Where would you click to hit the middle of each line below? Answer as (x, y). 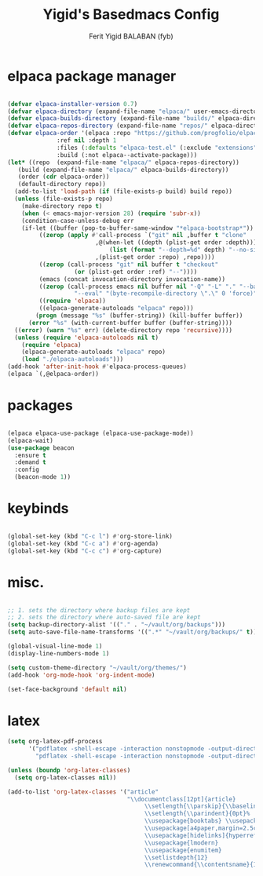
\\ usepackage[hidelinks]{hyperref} (202, 835)
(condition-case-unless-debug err (78, 221)
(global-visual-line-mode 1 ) (55, 646)
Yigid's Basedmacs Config (131, 15)
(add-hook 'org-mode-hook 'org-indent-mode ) (81, 675)
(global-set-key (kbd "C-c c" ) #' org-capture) (85, 551)
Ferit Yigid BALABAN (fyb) (131, 36)
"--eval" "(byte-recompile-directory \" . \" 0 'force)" (166, 294)
